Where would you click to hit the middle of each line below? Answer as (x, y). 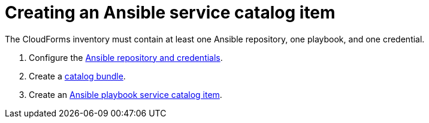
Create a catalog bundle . (77, 76)
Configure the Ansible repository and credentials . (126, 57)
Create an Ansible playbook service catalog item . (126, 94)
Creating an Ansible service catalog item (170, 13)
